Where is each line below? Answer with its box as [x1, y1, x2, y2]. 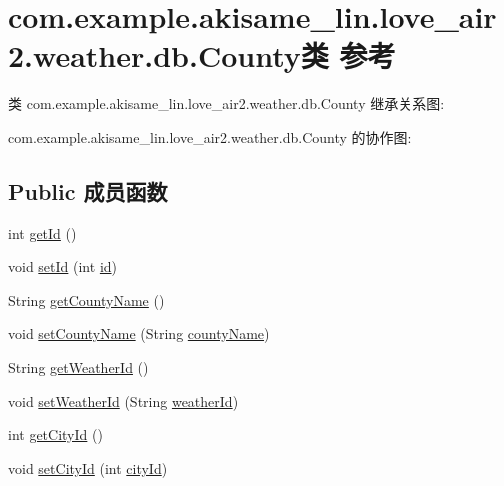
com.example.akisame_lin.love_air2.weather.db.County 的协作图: [8, 126, 412, 147]
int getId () [8, 222, 77, 243]
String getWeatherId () [8, 357, 149, 378]
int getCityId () [8, 424, 103, 445]
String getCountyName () [8, 289, 165, 310]
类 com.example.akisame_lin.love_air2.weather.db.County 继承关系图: [8, 93, 445, 114]
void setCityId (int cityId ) [8, 457, 168, 478]
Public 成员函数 [8, 175, 168, 206]
